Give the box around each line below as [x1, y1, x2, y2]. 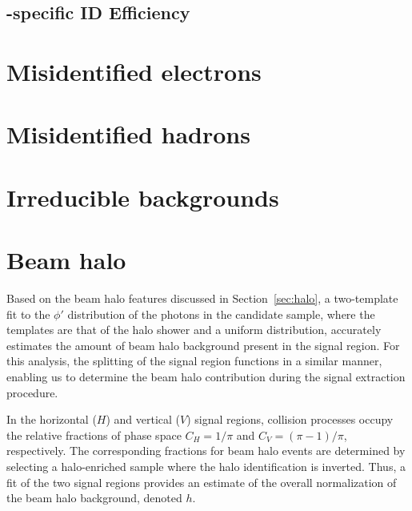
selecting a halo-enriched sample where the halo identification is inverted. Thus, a [6, 457, 406, 474]
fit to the [6, 305, 50, 322]
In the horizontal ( [6, 411, 97, 428]
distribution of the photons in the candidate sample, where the [67, 305, 375, 322]
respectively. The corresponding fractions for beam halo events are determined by [6, 442, 406, 459]
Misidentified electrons [6, 54, 262, 87]
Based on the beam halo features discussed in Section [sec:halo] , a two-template [6, 290, 398, 307]
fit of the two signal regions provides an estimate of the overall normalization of [6, 473, 397, 490]
